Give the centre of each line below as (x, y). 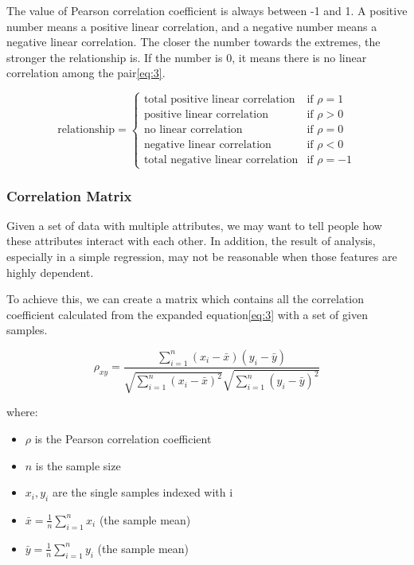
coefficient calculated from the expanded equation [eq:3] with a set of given (187, 314)
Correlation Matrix (69, 195)
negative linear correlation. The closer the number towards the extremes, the (193, 42)
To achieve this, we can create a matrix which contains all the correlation (186, 299)
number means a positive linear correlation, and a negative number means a (192, 26)
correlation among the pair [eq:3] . (86, 73)
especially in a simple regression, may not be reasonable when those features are (202, 257)
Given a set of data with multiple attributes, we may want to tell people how (194, 225)
